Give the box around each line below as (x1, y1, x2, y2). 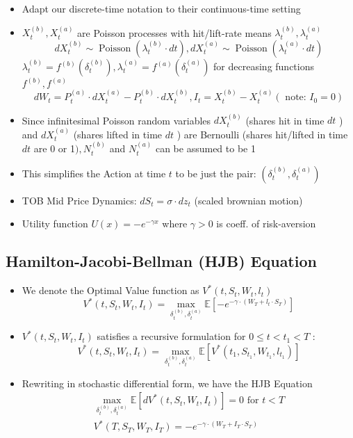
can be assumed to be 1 (155, 141, 256, 156)
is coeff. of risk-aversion (216, 216, 316, 231)
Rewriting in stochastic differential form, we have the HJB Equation (22, 375, 313, 390)
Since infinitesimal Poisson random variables (22, 113, 211, 127)
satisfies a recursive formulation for (97, 329, 246, 343)
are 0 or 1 (33, 141, 75, 156)
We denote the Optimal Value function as (22, 283, 199, 298)
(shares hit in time (245, 113, 325, 127)
